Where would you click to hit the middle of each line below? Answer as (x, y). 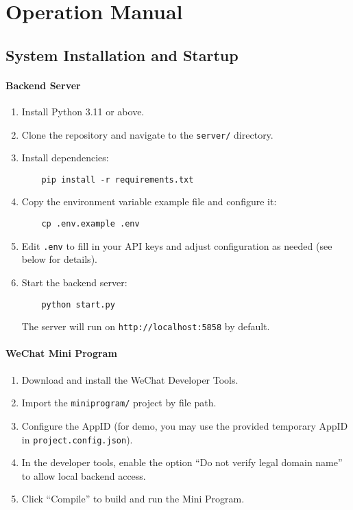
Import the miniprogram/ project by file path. (119, 403)
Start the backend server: (74, 282)
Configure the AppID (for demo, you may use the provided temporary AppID (185, 425)
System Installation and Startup (122, 55)
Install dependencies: (65, 158)
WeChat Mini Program (61, 353)
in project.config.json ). (77, 439)
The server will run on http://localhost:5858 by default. (146, 326)
